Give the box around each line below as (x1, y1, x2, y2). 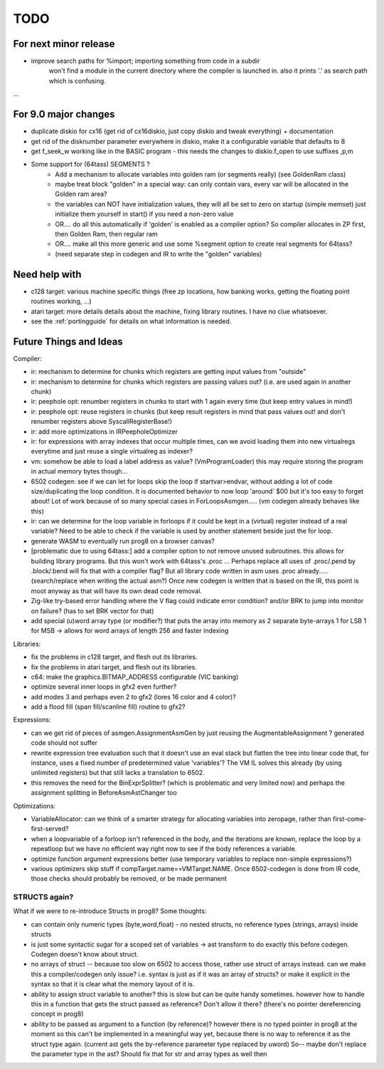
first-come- (332, 815, 367, 823)
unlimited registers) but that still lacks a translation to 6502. (31, 768, 206, 777)
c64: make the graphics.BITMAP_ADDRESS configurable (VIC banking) (31, 672, 239, 681)
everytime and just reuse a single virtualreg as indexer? (31, 447, 193, 456)
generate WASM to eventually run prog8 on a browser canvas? (31, 536, 215, 545)
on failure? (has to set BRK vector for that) (31, 606, 154, 615)
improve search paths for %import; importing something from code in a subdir (31, 57, 260, 66)
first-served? (31, 825, 69, 833)
